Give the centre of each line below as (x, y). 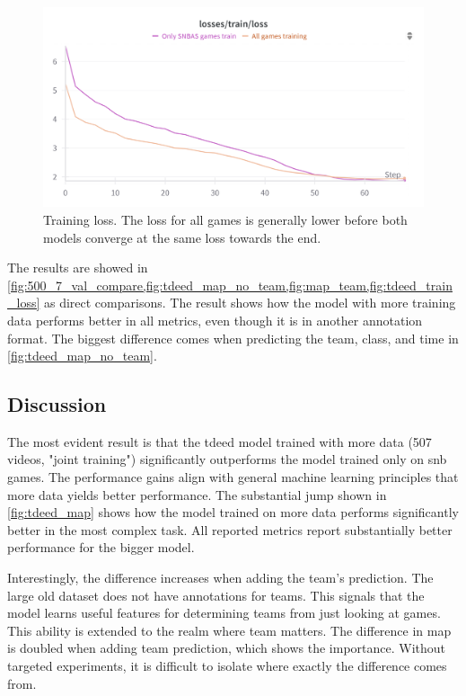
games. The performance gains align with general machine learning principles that (233, 477)
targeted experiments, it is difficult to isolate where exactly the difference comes (227, 666)
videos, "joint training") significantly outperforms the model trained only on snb (227, 459)
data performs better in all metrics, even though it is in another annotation (215, 320)
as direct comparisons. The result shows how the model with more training (250, 303)
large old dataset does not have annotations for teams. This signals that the (216, 595)
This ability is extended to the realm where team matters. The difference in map (229, 630)
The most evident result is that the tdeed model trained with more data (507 (220, 441)
